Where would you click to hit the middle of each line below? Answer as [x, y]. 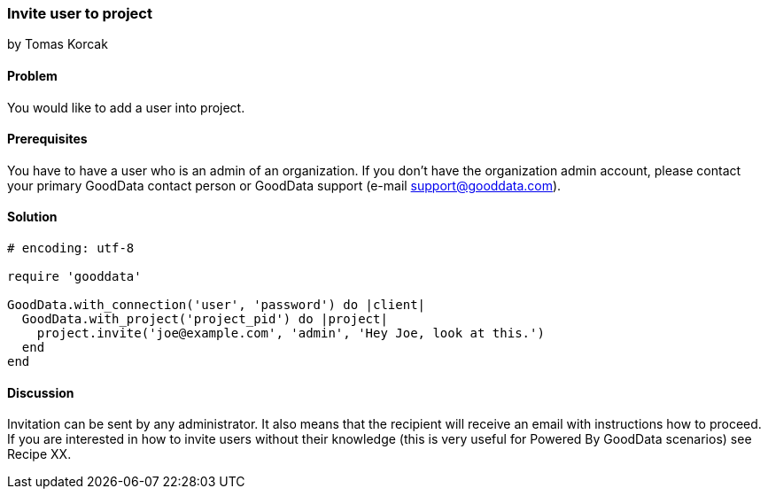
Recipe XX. [39, 454]
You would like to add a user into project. [126, 107]
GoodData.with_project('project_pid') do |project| [205, 319]
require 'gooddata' [74, 277]
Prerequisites [47, 139]
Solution [32, 217]
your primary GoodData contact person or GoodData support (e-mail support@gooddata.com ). [284, 185]
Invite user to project [80, 13]
